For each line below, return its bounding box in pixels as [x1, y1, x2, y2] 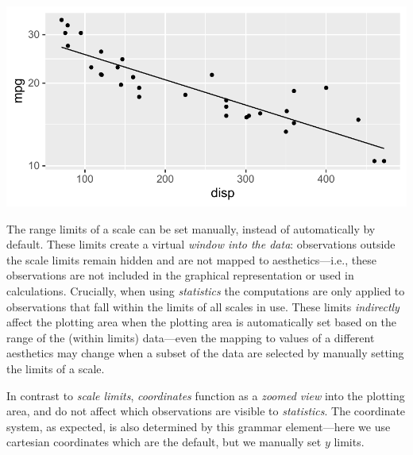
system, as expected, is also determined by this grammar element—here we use [6, 418, 391, 434]
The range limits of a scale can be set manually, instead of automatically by [6, 220, 376, 237]
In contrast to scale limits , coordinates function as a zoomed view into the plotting [6, 387, 405, 403]
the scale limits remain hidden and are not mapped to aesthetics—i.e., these [6, 251, 376, 268]
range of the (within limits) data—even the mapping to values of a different [6, 329, 375, 345]
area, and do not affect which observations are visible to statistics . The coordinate [6, 403, 406, 419]
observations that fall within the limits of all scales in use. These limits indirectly [6, 298, 399, 314]
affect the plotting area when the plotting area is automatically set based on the [6, 314, 397, 330]
